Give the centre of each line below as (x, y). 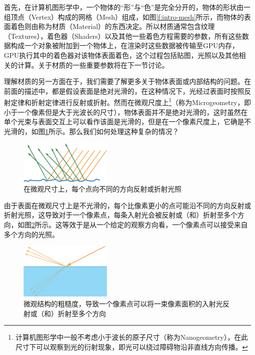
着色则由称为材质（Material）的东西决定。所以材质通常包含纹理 (113, 26)
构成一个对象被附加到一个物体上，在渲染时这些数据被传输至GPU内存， (125, 45)
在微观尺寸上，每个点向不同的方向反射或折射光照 (102, 189)
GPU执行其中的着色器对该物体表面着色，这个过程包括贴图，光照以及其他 (122, 55)
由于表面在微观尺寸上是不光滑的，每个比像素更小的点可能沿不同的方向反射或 (127, 205)
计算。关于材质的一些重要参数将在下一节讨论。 (93, 65)
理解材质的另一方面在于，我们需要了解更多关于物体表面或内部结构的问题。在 (127, 81)
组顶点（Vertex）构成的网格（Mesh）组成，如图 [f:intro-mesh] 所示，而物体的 (124, 16)
